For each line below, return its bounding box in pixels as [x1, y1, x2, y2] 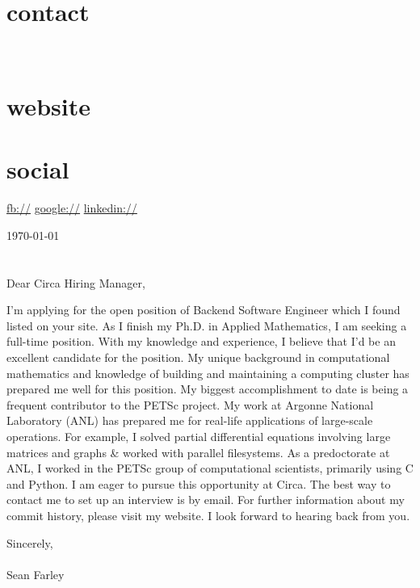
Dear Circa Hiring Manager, [6, 274, 145, 291]
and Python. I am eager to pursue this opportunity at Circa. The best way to [6, 475, 391, 492]
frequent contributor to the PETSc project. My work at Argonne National [6, 396, 374, 413]
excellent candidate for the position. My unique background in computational [6, 348, 390, 365]
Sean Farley [6, 565, 65, 582]
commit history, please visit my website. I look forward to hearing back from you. [6, 506, 410, 523]
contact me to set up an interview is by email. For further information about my [6, 491, 405, 508]
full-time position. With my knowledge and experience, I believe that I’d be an [6, 333, 396, 350]
